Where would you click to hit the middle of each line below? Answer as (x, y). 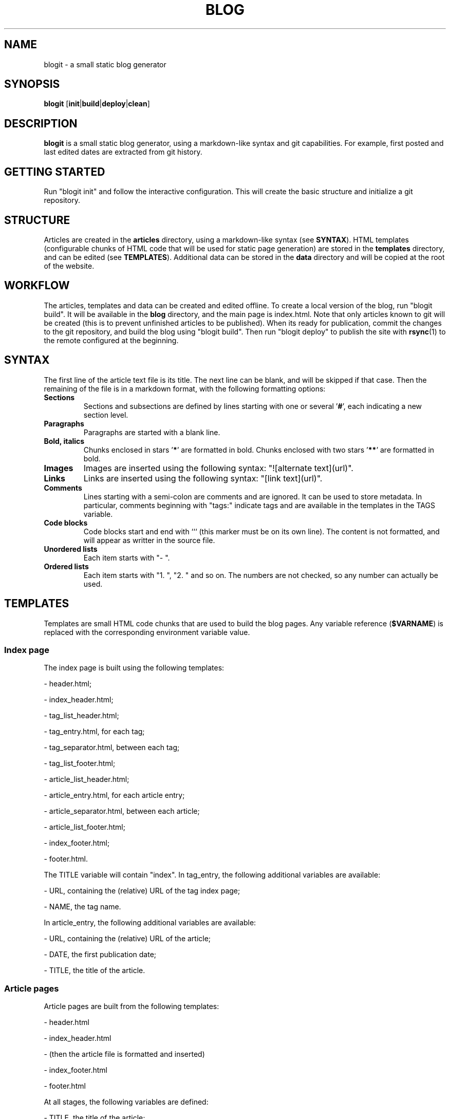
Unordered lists (71, 549)
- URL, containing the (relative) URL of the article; (127, 939)
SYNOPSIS (32, 84)
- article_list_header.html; (87, 779)
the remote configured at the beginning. (111, 340)
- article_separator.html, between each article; (122, 811)
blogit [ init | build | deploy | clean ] (97, 104)
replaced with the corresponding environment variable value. (147, 632)
